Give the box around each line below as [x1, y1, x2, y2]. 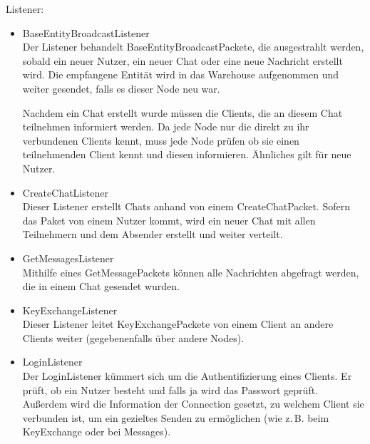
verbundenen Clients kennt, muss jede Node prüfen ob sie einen [22, 133, 299, 148]
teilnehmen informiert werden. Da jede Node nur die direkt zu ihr [22, 119, 309, 134]
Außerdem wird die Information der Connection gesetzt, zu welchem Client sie [22, 396, 364, 411]
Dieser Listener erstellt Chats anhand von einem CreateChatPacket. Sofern [22, 199, 350, 214]
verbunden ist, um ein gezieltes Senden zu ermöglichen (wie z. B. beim [22, 410, 329, 425]
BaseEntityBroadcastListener [22, 25, 150, 40]
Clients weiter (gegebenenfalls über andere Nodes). [22, 330, 245, 345]
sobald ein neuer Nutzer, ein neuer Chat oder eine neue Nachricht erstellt [22, 53, 343, 68]
